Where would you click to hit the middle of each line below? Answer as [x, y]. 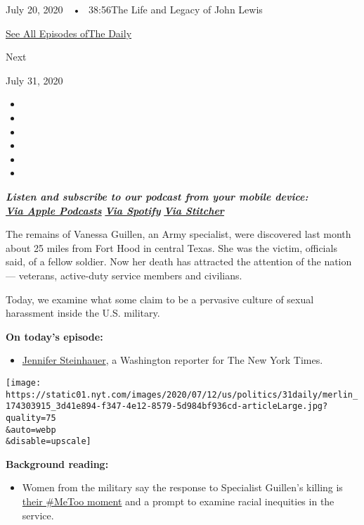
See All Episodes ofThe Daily [69, 33]
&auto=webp [31, 430]
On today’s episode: [54, 336]
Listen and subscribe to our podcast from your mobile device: [157, 196]
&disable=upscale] [48, 442]
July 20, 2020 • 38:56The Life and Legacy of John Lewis [134, 9]
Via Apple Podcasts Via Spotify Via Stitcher [115, 210]
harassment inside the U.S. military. [83, 313]
